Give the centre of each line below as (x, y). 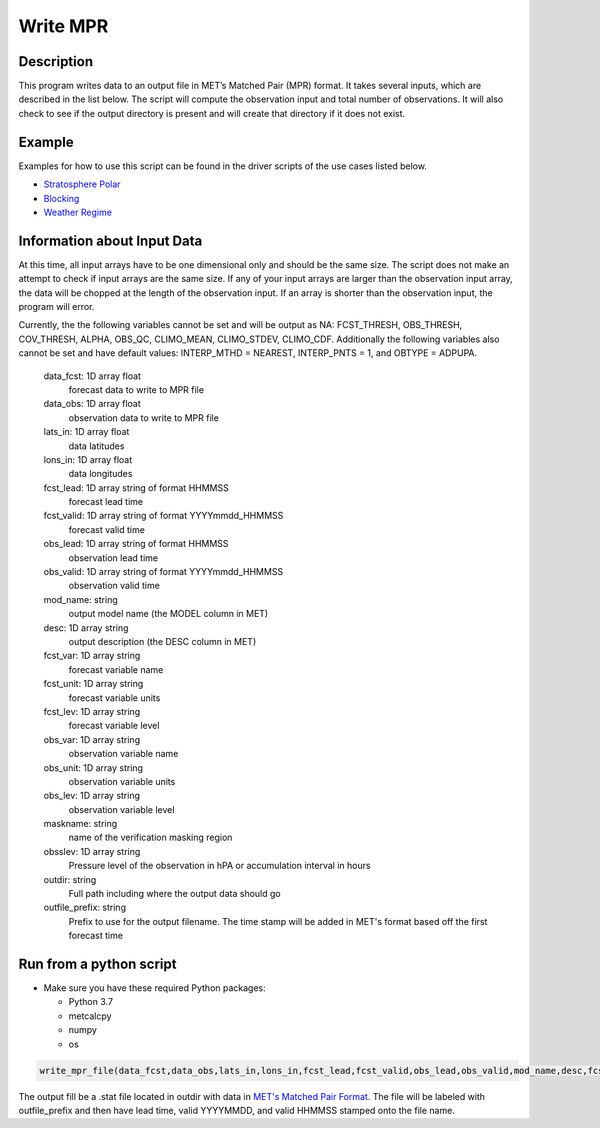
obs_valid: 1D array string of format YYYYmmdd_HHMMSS (163, 572)
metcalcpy (90, 1016)
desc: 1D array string (86, 627)
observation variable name (123, 754)
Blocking (61, 198)
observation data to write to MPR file (144, 417)
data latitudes (96, 446)
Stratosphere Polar (82, 184)
